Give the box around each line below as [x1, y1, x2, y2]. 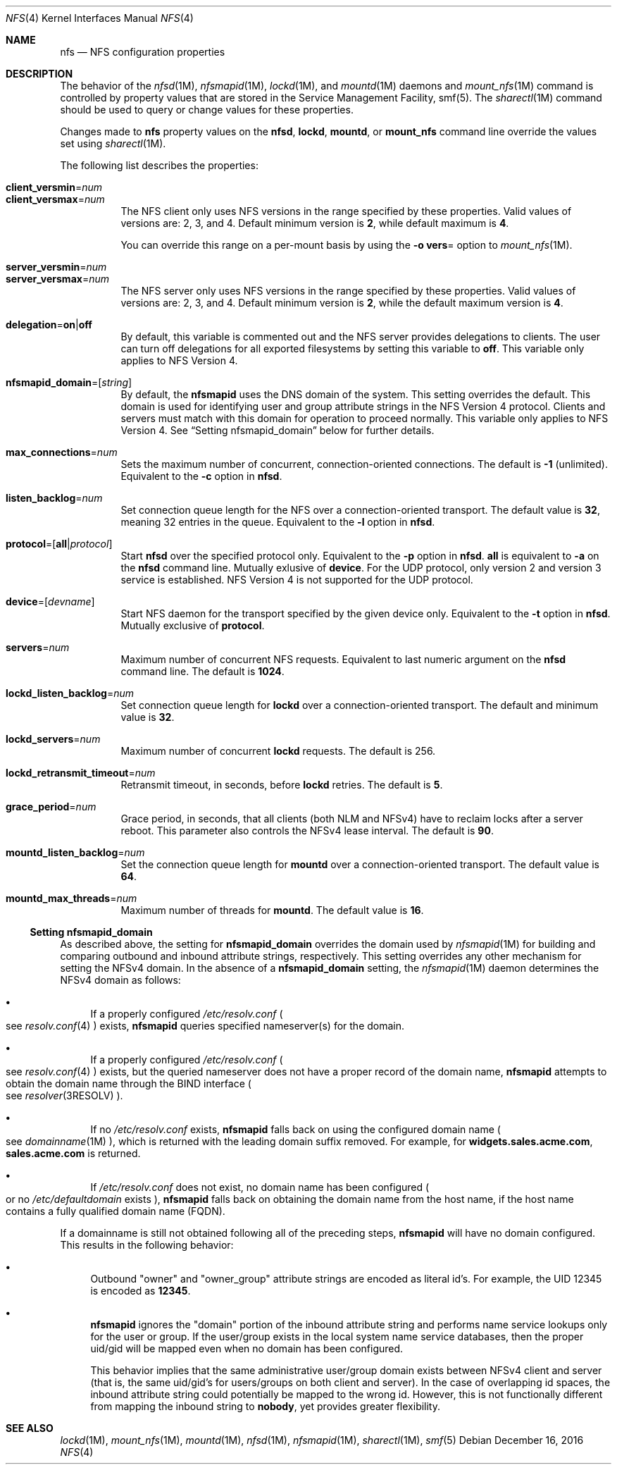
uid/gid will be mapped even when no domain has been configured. [90, 1342, 404, 1354]
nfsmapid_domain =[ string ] [6, 376, 132, 388]
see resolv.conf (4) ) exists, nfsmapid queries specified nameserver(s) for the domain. [6, 1020, 405, 1032]
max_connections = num [6, 446, 118, 458]
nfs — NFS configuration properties [60, 46, 225, 58]
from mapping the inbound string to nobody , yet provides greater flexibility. [90, 1400, 441, 1412]
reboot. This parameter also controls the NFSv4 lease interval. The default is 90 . [120, 824, 494, 836]
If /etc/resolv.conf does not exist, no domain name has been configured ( [90, 1181, 430, 1193]
